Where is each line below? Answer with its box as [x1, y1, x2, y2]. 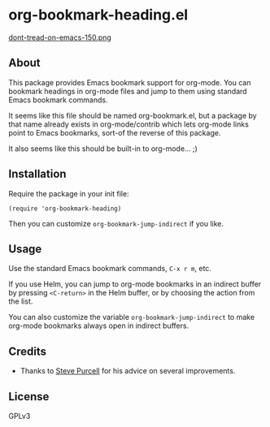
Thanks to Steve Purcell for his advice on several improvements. [20, 366, 236, 376]
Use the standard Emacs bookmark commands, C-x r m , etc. [8, 264, 211, 274]
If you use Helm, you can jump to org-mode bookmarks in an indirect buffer [8, 279, 262, 289]
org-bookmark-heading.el [8, 6, 189, 24]
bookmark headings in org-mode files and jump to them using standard [8, 86, 247, 96]
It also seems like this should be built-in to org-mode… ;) [8, 144, 198, 153]
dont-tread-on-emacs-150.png [8, 32, 111, 42]
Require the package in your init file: [8, 188, 129, 198]
